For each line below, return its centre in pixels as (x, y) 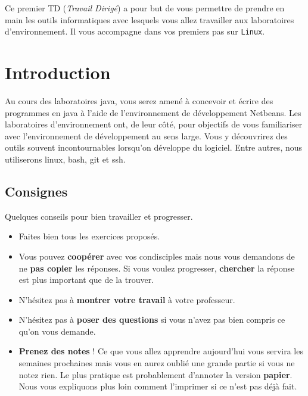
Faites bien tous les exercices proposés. (89, 236)
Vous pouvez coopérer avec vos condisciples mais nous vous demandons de (157, 256)
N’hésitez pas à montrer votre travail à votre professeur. (127, 299)
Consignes (36, 191)
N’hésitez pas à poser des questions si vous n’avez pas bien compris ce (152, 319)
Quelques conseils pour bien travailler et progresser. (99, 216)
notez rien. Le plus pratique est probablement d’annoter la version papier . (155, 374)
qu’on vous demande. (57, 331)
